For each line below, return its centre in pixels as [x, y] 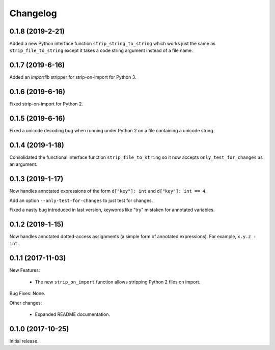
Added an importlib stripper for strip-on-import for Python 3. [73, 77]
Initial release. [24, 341]
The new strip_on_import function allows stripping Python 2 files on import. [118, 282]
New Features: [25, 270]
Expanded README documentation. [73, 314]
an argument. [23, 164]
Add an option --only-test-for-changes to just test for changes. [81, 200]
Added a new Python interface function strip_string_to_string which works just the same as [113, 44]
